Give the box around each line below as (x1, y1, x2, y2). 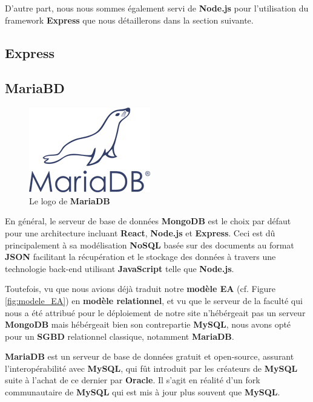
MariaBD (5, 79, 65, 97)
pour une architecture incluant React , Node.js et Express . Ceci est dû (5, 226, 275, 239)
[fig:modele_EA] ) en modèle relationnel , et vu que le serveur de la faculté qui (5, 294, 303, 306)
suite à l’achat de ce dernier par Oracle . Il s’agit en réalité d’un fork (5, 374, 260, 386)
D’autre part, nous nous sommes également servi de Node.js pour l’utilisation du (5, 2, 309, 14)
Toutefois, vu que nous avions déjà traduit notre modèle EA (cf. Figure (5, 282, 276, 295)
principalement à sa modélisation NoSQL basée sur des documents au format (5, 238, 294, 251)
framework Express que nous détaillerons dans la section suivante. (5, 13, 254, 26)
